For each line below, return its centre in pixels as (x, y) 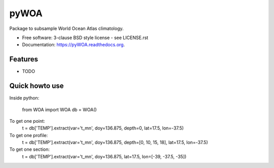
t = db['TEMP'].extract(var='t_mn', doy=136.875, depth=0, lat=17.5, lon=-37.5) (103, 128)
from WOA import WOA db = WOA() (59, 110)
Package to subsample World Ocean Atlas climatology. (66, 28)
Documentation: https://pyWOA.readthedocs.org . (74, 45)
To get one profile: (29, 135)
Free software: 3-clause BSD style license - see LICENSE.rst (85, 38)
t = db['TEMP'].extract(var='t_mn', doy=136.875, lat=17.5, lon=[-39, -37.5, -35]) (104, 156)
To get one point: (27, 121)
